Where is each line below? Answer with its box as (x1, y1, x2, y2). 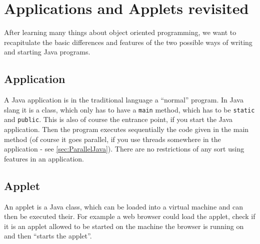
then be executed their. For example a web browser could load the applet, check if (4, 211, 255, 221)
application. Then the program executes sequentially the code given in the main (4, 124, 249, 134)
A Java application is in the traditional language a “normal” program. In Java (4, 94, 243, 105)
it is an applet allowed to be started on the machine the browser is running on (4, 220, 244, 231)
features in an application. (4, 153, 84, 163)
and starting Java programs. (4, 46, 90, 57)
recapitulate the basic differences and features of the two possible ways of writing (4, 36, 252, 47)
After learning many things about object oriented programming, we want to (4, 27, 236, 37)
